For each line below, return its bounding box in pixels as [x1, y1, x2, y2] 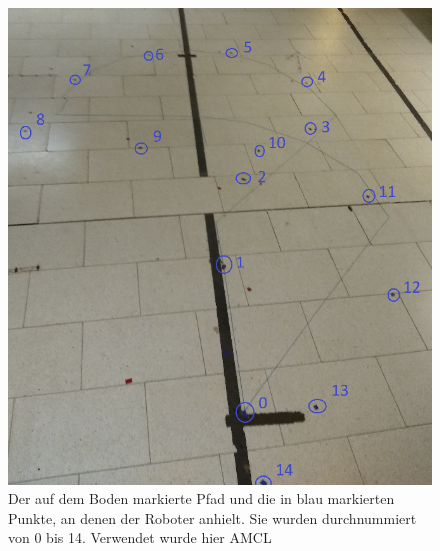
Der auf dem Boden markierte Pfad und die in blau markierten [8, 488, 395, 509]
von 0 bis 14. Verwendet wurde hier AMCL [8, 527, 272, 548]
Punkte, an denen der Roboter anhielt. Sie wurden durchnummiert [8, 507, 417, 528]
